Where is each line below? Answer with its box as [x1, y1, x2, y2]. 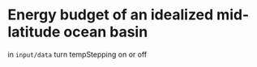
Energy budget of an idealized [7, 6, 214, 24]
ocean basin [63, 23, 148, 41]
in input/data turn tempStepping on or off [7, 49, 148, 59]
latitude [7, 23, 61, 41]
